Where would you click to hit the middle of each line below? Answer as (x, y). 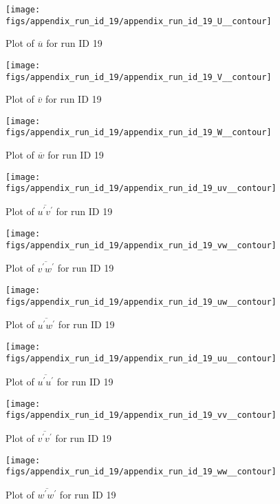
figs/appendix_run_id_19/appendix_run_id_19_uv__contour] (141, 189)
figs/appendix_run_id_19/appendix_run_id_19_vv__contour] (141, 415)
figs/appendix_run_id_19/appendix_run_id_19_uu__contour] (141, 358)
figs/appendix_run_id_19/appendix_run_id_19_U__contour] (139, 21)
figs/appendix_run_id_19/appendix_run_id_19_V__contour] (139, 77)
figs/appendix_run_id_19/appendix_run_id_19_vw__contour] (141, 245)
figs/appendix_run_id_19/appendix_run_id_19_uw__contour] (141, 302)
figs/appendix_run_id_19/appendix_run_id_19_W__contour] (139, 133)
